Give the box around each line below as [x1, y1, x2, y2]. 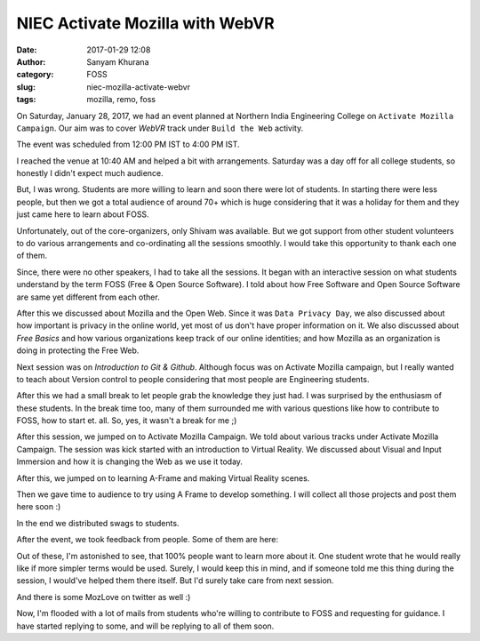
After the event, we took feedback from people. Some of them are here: [16, 534, 279, 545]
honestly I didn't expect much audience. [16, 168, 164, 179]
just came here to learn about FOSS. [16, 209, 150, 220]
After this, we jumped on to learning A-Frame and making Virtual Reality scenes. [16, 472, 310, 484]
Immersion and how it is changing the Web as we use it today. [16, 456, 244, 467]
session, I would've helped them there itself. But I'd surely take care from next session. [16, 575, 334, 586]
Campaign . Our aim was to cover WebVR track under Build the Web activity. [16, 123, 304, 133]
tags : [16, 94, 36, 105]
